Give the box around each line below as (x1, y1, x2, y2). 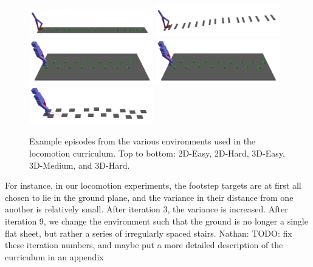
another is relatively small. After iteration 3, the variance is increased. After (5, 203, 288, 215)
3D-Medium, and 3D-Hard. (29, 158, 130, 171)
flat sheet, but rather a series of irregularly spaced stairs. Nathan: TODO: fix (5, 226, 292, 239)
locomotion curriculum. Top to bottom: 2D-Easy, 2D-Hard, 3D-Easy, (29, 146, 285, 159)
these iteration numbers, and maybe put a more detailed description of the (5, 238, 283, 251)
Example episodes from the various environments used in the (29, 135, 256, 147)
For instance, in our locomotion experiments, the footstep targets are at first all (5, 179, 301, 192)
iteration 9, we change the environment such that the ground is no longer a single (5, 214, 308, 227)
